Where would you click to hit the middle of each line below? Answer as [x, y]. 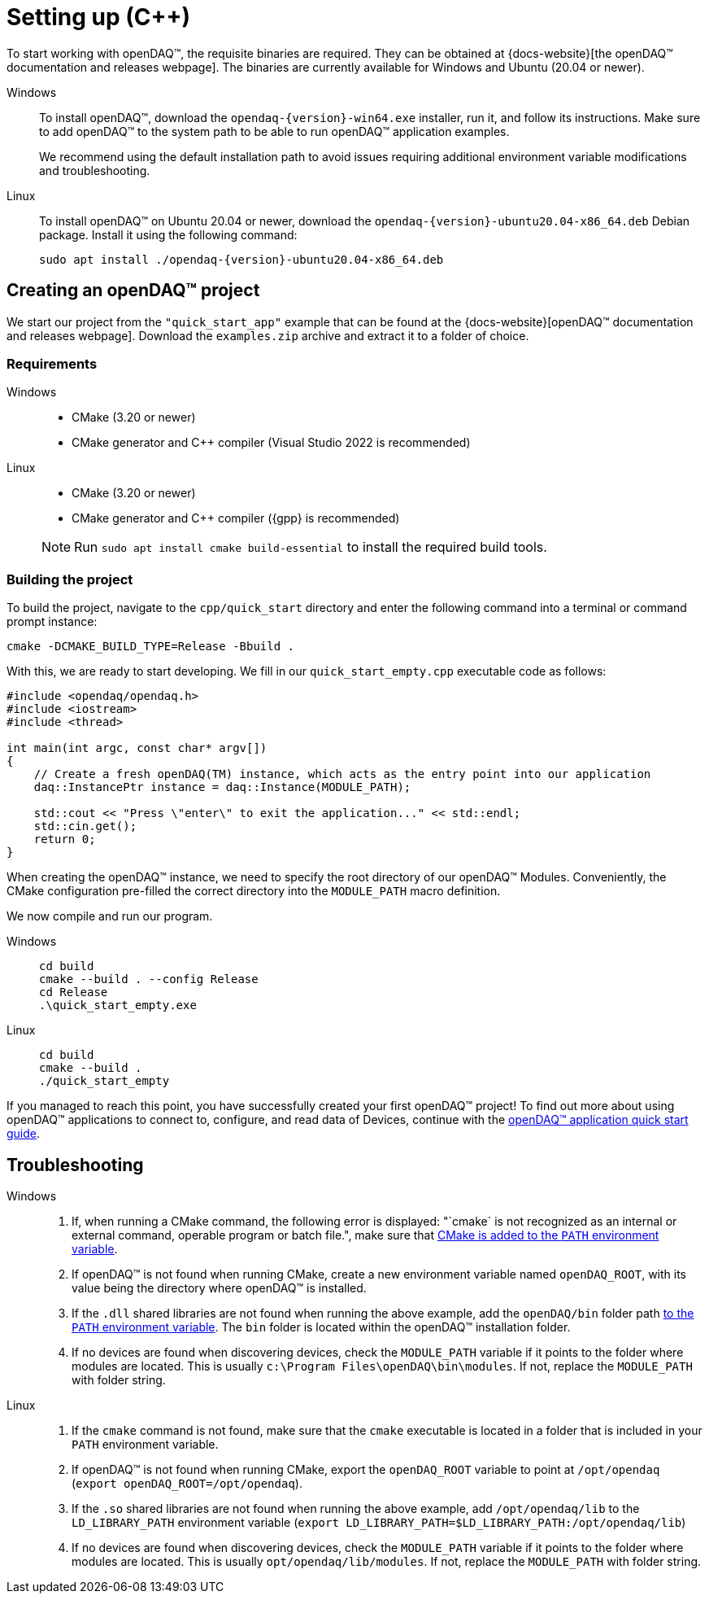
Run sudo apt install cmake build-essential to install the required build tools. [311, 547]
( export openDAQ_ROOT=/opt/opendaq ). [187, 1483]
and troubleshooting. [95, 170]
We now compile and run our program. [110, 916]
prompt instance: [52, 622]
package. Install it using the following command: [168, 234]
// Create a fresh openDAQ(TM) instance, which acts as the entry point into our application [342, 774]
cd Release [74, 992]
